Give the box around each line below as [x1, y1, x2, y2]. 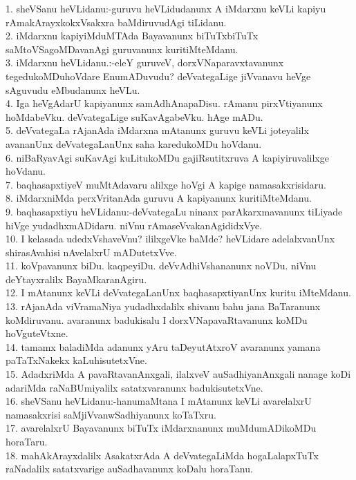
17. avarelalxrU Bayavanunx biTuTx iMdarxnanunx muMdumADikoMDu [6, 421, 317, 435]
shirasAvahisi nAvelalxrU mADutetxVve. [6, 244, 177, 259]
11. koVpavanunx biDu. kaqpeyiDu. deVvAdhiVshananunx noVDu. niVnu [6, 258, 317, 273]
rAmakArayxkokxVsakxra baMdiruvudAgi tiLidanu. [6, 15, 227, 29]
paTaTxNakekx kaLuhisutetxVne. [6, 353, 147, 367]
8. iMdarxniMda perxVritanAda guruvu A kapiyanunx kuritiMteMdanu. [6, 191, 312, 205]
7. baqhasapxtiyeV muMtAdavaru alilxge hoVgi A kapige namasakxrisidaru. [6, 177, 326, 191]
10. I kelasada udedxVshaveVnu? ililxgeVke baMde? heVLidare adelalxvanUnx [6, 231, 335, 246]
